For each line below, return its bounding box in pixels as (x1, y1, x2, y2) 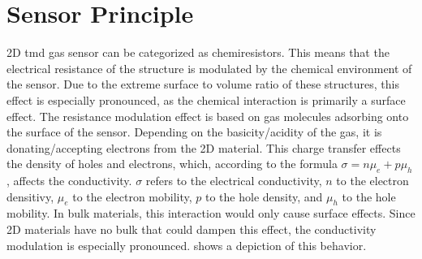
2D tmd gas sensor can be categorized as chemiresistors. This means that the (6, 44, 390, 61)
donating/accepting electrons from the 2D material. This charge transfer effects (6, 139, 401, 156)
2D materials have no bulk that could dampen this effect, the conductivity (6, 221, 377, 238)
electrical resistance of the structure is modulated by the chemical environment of (6, 59, 412, 76)
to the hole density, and (205, 188, 323, 205)
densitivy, (6, 188, 54, 205)
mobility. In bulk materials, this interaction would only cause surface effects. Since (6, 205, 416, 222)
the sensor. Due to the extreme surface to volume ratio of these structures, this (6, 76, 399, 93)
